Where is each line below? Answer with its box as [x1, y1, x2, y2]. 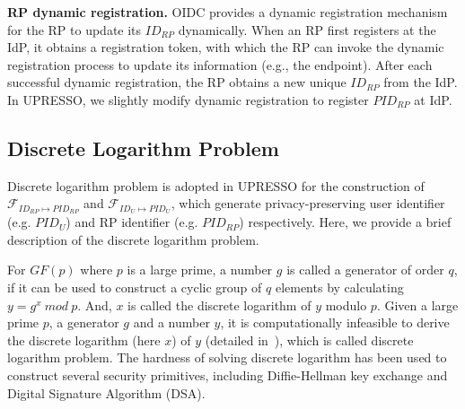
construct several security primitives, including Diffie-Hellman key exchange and [7, 365, 448, 384]
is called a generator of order [286, 260, 444, 279]
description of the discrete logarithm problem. [7, 230, 259, 248]
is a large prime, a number [127, 260, 273, 279]
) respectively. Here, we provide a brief [239, 213, 452, 231]
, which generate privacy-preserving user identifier [171, 194, 445, 213]
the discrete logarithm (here [7, 330, 161, 349]
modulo [325, 295, 367, 314]
